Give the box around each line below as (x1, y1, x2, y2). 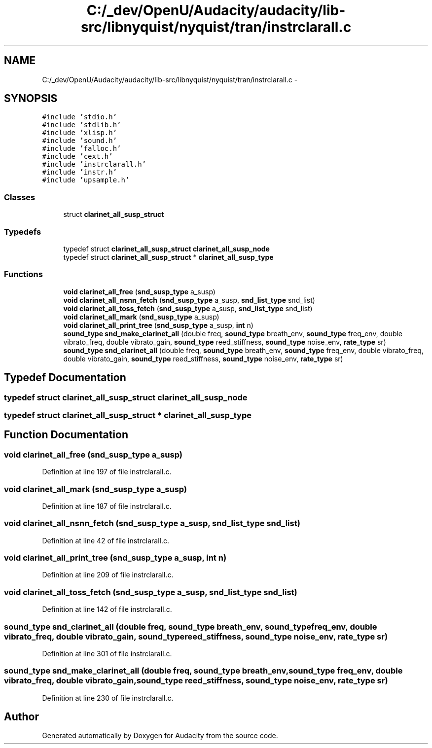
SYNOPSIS (4, 92, 58, 105)
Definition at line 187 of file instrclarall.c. (42, 501, 172, 510)
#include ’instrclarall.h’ (42, 160, 146, 169)
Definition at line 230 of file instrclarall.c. (42, 693, 174, 702)
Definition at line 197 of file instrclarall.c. (42, 467, 172, 476)
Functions (4, 269, 43, 280)
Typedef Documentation (4, 371, 126, 384)
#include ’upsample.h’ (42, 176, 130, 184)
